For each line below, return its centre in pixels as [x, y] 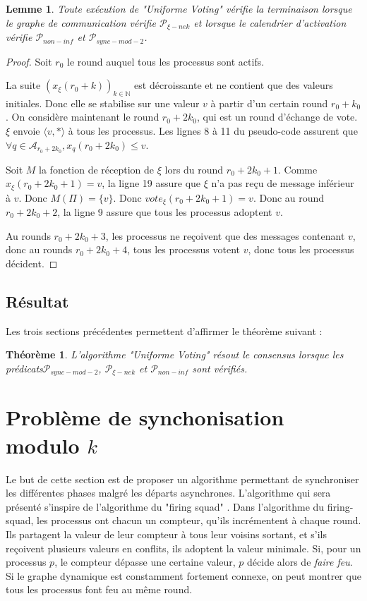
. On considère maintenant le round [83, 117]
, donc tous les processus [301, 249]
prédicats [24, 368]
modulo [43, 445]
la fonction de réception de [97, 169]
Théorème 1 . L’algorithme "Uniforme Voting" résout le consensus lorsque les [175, 354]
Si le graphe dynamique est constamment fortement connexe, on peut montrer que [183, 575]
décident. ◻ [32, 263]
